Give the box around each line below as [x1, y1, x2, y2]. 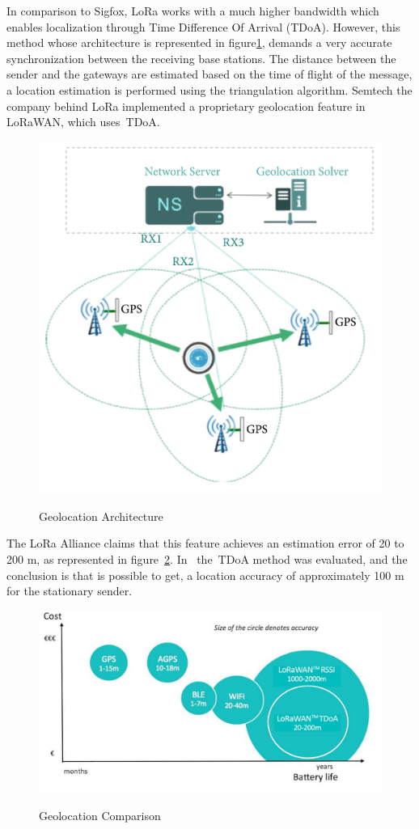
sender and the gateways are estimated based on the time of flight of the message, [6, 66, 413, 82]
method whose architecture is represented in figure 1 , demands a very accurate [6, 34, 392, 51]
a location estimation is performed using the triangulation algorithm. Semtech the [6, 81, 413, 98]
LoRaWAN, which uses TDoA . [6, 113, 160, 130]
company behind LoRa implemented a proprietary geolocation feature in [6, 97, 366, 114]
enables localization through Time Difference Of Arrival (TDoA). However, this [6, 18, 400, 35]
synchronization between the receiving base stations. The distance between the [6, 49, 396, 66]
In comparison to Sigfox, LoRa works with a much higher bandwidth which [6, 2, 379, 19]
